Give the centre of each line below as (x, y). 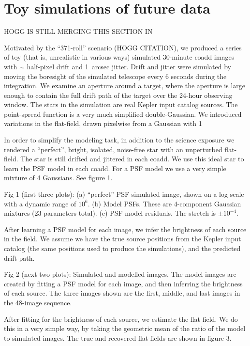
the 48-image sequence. (38, 302)
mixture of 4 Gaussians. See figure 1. (58, 178)
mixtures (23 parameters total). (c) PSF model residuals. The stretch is (110, 213)
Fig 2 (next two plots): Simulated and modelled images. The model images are (120, 274)
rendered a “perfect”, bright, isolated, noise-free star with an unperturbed (113, 149)
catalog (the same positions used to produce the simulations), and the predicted (122, 248)
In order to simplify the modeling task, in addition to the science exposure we (119, 140)
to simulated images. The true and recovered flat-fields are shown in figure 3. (118, 338)
